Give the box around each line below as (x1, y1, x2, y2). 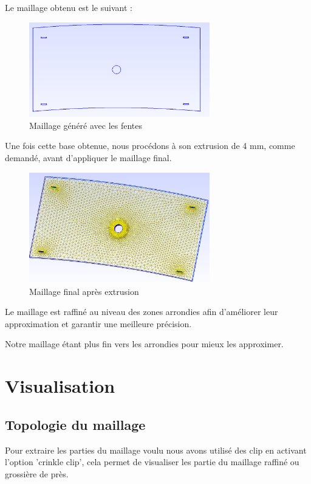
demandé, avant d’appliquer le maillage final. (5, 151, 172, 164)
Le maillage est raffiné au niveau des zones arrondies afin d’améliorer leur (5, 305, 278, 318)
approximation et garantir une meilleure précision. (5, 317, 192, 330)
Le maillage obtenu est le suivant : (5, 1, 132, 13)
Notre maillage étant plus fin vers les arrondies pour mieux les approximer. (5, 337, 284, 350)
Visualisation (5, 373, 115, 398)
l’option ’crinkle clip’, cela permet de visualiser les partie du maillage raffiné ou (5, 455, 299, 468)
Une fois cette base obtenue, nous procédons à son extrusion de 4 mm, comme (5, 139, 295, 152)
